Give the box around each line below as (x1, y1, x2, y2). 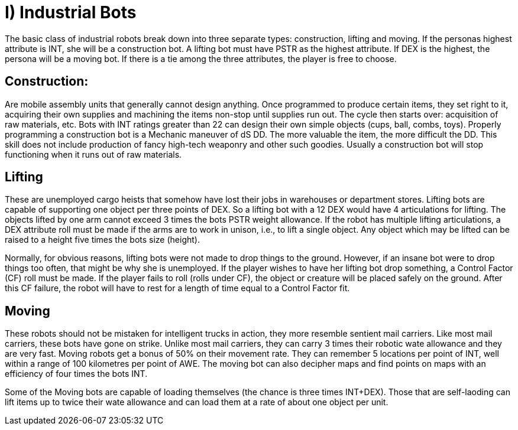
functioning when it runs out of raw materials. (5, 149, 182, 159)
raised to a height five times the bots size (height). (5, 234, 200, 245)
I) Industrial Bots (5, 2, 137, 22)
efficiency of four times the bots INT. (5, 369, 148, 379)
